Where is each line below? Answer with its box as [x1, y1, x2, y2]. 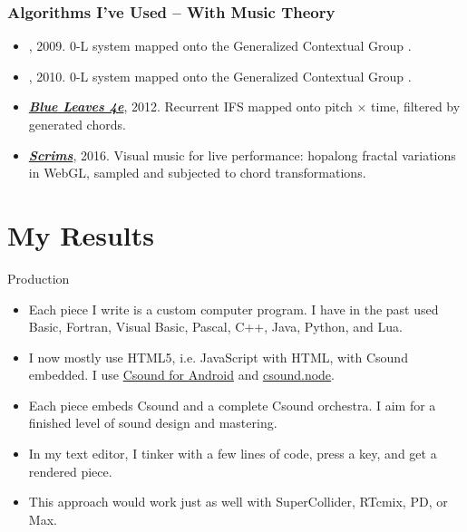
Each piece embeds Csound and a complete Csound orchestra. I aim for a [28, 395, 436, 414]
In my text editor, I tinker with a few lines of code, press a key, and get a [28, 444, 437, 463]
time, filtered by [371, 97, 461, 116]
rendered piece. [28, 461, 112, 480]
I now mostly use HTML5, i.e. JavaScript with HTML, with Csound [28, 347, 408, 366]
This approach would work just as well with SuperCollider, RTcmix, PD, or [28, 492, 448, 511]
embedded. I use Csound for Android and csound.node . [28, 365, 335, 384]
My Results [7, 216, 154, 253]
